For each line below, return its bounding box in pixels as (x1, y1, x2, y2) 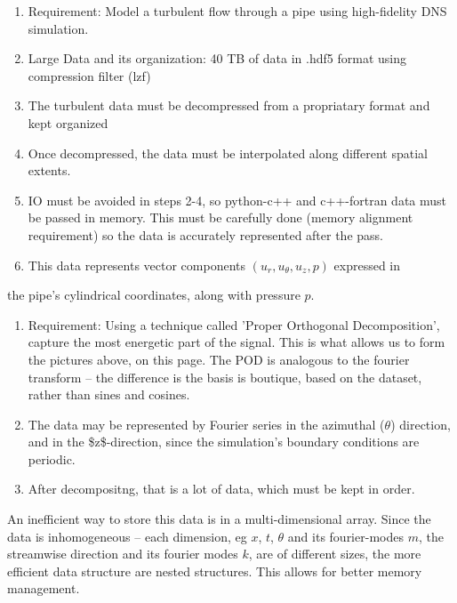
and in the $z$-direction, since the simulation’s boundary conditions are (28, 432, 420, 451)
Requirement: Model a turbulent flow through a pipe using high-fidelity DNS (28, 2, 447, 20)
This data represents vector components (28, 255, 246, 274)
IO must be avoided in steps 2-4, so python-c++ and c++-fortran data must (28, 190, 447, 209)
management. (7, 579, 80, 598)
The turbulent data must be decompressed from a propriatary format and (28, 96, 430, 115)
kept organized (28, 113, 108, 132)
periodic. (28, 449, 76, 468)
